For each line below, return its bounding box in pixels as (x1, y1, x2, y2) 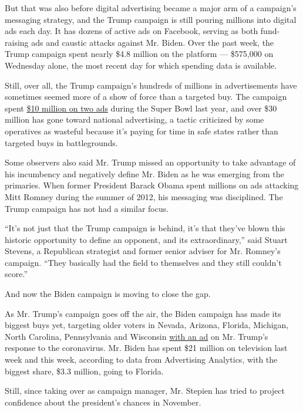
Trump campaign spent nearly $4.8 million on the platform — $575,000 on (5, 48, 274, 60)
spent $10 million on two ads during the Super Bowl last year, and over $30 (5, 102, 277, 114)
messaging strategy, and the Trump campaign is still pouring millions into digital (5, 13, 297, 25)
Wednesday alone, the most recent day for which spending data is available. (5, 59, 277, 71)
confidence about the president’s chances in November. (5, 396, 201, 408)
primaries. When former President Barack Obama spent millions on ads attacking (5, 179, 299, 191)
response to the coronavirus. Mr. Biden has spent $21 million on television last (5, 342, 288, 354)
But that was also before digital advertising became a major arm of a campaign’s (5, 2, 297, 13)
